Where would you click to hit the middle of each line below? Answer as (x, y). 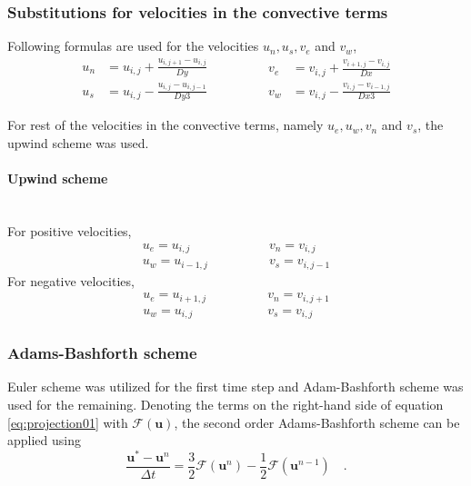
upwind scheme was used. (78, 143)
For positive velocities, (70, 231)
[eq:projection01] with (68, 422)
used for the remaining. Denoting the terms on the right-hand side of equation (225, 404)
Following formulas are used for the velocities (133, 46)
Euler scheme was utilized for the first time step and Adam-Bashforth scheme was (235, 387)
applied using (44, 440)
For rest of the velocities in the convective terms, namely (165, 125)
